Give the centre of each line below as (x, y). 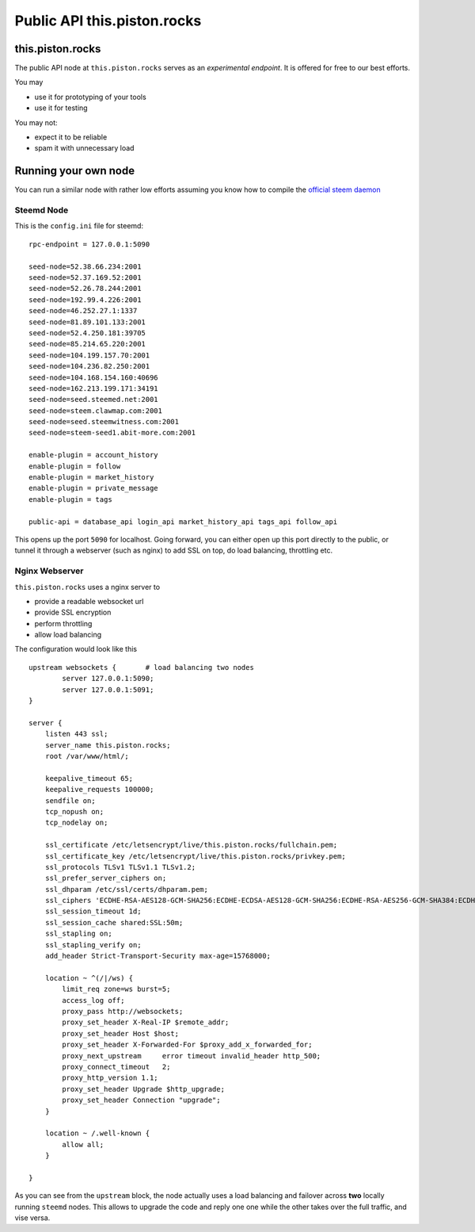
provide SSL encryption (73, 612)
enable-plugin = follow (75, 466)
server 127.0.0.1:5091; (108, 689)
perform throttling (63, 623)
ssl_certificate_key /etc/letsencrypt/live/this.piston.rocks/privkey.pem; (195, 856)
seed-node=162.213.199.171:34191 (93, 388)
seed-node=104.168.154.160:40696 (93, 377)
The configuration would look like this (76, 649)
